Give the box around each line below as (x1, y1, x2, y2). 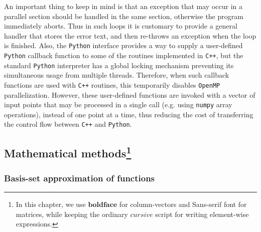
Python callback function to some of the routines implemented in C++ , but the (4, 50, 243, 61)
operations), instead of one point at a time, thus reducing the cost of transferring (4, 109, 253, 119)
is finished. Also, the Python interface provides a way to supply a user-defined (4, 40, 243, 51)
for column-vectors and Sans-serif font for (119, 199, 247, 209)
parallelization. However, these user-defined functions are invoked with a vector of (4, 89, 255, 100)
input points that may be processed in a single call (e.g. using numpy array (4, 99, 232, 110)
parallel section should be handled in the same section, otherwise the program (4, 11, 243, 21)
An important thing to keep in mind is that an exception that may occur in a (4, 1, 243, 11)
